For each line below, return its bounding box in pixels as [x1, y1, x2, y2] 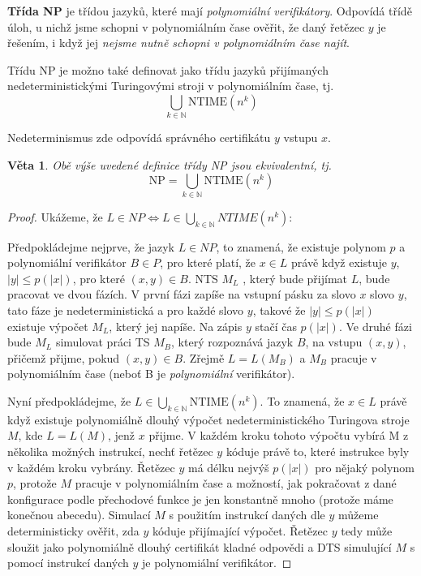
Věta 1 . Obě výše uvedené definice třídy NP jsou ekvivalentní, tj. [7, 156, 332, 173]
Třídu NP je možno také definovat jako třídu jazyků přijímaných [7, 61, 329, 78]
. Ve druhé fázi [338, 317, 412, 334]
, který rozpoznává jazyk [171, 333, 294, 350]
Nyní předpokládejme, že [7, 392, 131, 409]
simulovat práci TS [55, 333, 150, 350]
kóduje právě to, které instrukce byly [226, 442, 410, 459]
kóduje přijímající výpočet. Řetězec [152, 522, 328, 539]
